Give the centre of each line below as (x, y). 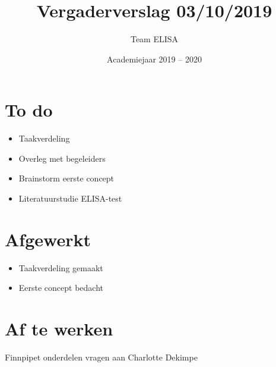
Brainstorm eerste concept (66, 178)
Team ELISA (154, 39)
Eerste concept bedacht (61, 288)
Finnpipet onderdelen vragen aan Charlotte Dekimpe (101, 357)
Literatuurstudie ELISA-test (70, 198)
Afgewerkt (48, 239)
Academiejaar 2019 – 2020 (154, 59)
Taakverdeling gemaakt (61, 267)
